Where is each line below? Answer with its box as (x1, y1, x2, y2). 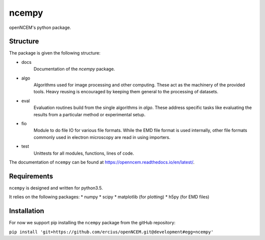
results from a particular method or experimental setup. (33, 111, 146, 117)
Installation (9, 207, 44, 215)
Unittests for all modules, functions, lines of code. (33, 150, 134, 156)
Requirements (9, 172, 53, 180)
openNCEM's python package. (9, 25, 71, 30)
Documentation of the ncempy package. (33, 66, 115, 72)
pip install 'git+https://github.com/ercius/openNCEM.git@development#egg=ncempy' (9, 229, 213, 235)
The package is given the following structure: (9, 50, 101, 56)
